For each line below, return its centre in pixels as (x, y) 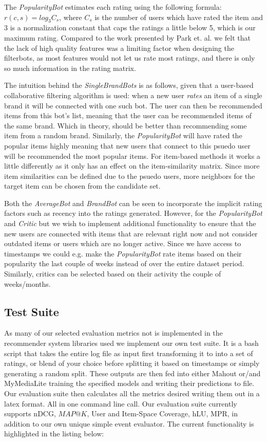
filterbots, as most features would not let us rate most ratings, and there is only (130, 58)
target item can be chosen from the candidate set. (82, 186)
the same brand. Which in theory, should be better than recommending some (126, 125)
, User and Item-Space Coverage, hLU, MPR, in (162, 413)
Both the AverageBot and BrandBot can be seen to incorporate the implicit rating (133, 203)
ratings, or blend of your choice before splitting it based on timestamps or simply (132, 363)
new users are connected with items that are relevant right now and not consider (131, 233)
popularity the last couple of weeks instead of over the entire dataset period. (124, 263)
